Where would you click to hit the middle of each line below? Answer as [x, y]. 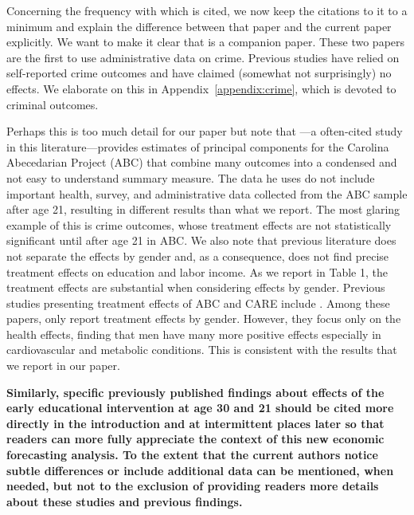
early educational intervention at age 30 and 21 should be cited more [200, 408]
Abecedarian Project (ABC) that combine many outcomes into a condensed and [202, 162]
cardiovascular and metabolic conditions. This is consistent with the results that [202, 350]
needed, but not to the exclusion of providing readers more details [193, 486]
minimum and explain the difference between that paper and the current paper [199, 26]
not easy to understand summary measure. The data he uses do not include [191, 177]
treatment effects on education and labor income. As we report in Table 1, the [197, 271]
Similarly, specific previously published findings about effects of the [195, 392]
